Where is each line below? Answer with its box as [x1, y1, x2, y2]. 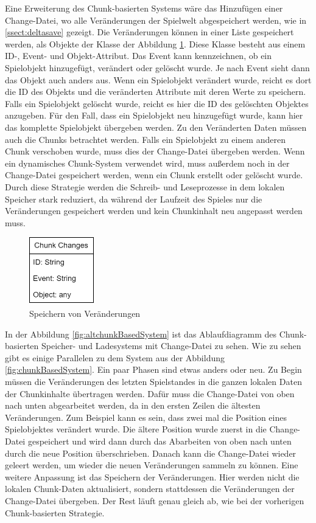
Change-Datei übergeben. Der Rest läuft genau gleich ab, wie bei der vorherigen [5, 494, 304, 507]
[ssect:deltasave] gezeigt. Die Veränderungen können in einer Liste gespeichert [5, 26, 294, 38]
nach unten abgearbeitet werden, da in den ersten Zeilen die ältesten [5, 399, 261, 412]
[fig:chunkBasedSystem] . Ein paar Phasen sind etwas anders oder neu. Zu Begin [5, 363, 302, 376]
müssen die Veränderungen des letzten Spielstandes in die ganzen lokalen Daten [5, 375, 302, 387]
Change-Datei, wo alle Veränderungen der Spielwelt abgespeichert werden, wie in [5, 13, 307, 26]
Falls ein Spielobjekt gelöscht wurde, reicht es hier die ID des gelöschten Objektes [5, 97, 309, 109]
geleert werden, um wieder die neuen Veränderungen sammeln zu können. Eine [5, 459, 298, 471]
